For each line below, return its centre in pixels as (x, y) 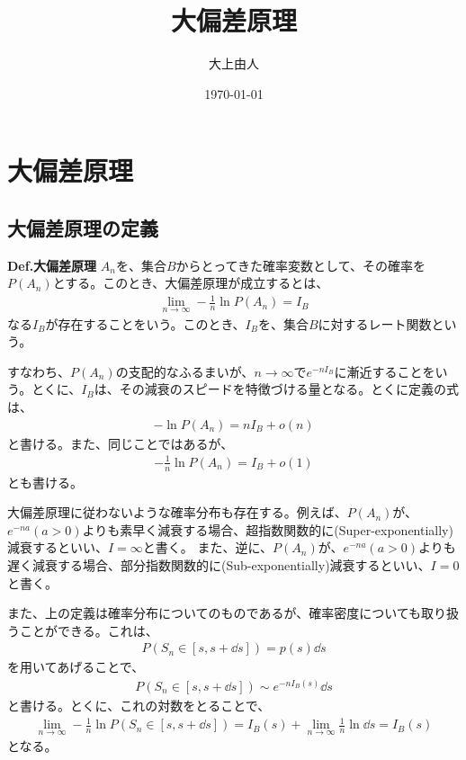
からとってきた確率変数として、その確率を (300, 265)
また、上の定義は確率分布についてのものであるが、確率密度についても (215, 613)
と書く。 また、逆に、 (208, 547)
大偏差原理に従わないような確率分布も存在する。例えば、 (177, 512)
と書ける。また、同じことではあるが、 (121, 443)
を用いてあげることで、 (76, 667)
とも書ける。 (45, 482)
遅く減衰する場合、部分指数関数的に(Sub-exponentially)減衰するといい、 (219, 565)
